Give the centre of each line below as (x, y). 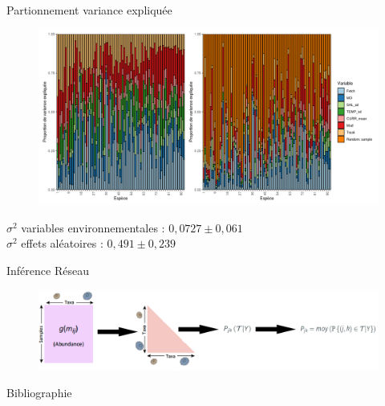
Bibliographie (39, 393)
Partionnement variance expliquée (89, 10)
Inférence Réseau (48, 270)
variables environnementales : (93, 227)
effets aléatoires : (62, 243)
